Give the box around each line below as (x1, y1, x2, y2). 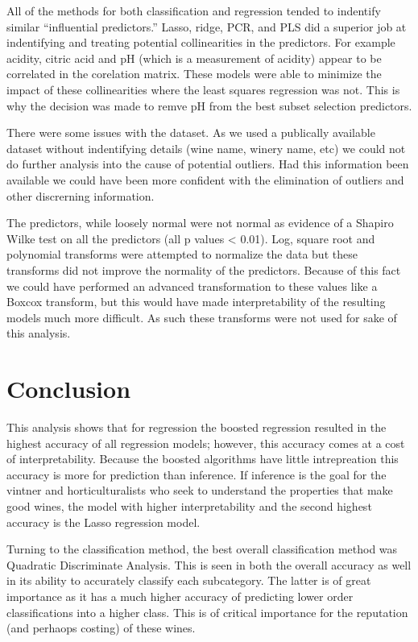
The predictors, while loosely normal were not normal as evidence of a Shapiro (6, 214, 394, 231)
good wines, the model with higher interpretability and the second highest (6, 497, 372, 514)
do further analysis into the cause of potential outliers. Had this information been (6, 155, 409, 172)
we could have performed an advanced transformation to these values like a (6, 277, 378, 294)
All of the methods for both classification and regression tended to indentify (6, 2, 381, 19)
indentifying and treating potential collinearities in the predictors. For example (6, 34, 395, 51)
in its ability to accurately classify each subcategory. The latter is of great (6, 572, 371, 589)
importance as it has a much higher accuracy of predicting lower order (6, 587, 354, 604)
